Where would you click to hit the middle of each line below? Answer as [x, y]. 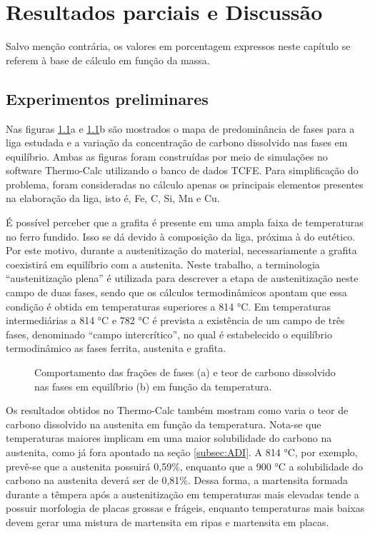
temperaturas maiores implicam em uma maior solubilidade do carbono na [169, 438]
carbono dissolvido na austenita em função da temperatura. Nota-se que [164, 424]
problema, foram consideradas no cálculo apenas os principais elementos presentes [185, 184]
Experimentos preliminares [107, 98]
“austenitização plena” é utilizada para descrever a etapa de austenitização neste [182, 278]
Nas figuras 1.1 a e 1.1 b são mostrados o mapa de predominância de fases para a [180, 128]
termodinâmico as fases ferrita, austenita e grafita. [116, 348]
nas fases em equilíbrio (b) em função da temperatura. [153, 386]
